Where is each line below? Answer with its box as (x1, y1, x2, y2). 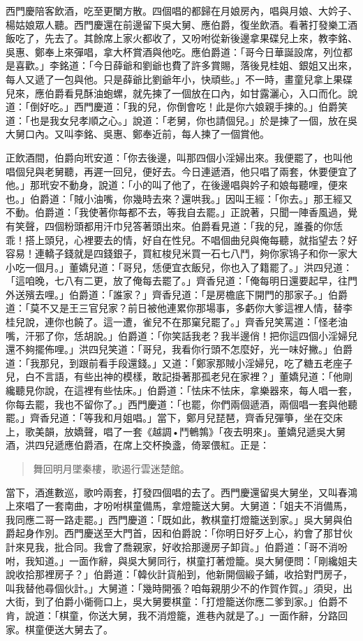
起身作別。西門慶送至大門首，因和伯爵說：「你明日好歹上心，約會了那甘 (15, 526, 343, 540)
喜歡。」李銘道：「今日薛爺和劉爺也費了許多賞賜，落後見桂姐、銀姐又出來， (15, 58, 357, 73)
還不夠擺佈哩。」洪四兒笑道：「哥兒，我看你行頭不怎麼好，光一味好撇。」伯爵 (6, 342, 353, 356)
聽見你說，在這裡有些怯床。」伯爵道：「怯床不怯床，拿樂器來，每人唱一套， (15, 383, 357, 398)
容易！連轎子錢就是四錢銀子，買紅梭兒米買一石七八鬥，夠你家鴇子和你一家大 (6, 246, 357, 261)
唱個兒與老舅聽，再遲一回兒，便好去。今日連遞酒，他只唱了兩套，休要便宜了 (6, 164, 357, 178)
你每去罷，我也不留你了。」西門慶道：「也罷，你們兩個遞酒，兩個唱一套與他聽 (6, 396, 357, 411)
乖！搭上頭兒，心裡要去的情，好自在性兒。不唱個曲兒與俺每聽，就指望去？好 (6, 232, 357, 247)
